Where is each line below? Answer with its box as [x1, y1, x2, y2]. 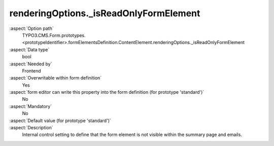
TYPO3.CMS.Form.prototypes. [22, 32, 86, 38]
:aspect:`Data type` [9, 46, 50, 53]
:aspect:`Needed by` [9, 61, 52, 67]
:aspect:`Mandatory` [9, 103, 52, 109]
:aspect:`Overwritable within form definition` [9, 75, 102, 81]
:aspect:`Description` [9, 125, 53, 131]
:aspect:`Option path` [9, 25, 54, 31]
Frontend [22, 67, 42, 74]
